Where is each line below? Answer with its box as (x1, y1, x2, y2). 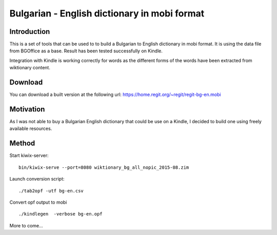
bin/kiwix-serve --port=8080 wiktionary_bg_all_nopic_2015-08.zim (18, 164, 189, 170)
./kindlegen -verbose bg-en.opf (18, 211, 103, 217)
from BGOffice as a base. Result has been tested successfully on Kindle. (9, 48, 163, 54)
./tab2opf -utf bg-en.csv (18, 188, 84, 193)
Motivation (9, 105, 45, 113)
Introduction (9, 27, 50, 36)
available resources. (9, 126, 52, 132)
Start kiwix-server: (9, 152, 49, 159)
